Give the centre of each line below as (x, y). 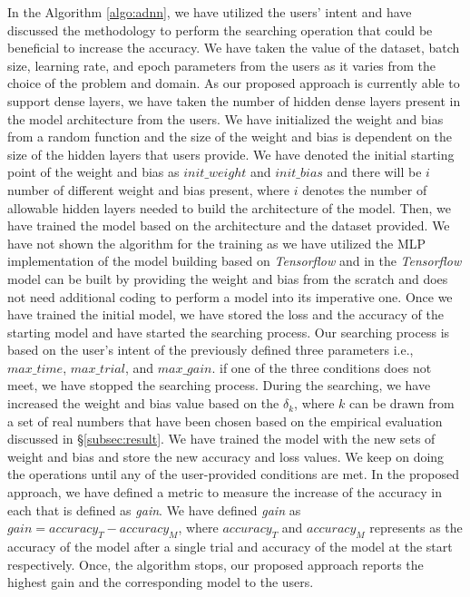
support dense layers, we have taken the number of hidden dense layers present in (234, 100)
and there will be (374, 172)
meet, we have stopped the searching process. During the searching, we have (219, 385)
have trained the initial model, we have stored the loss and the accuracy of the (225, 314)
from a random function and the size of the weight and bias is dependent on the (230, 137)
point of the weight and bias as (93, 172)
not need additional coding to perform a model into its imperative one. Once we (230, 296)
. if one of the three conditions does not (322, 367)
